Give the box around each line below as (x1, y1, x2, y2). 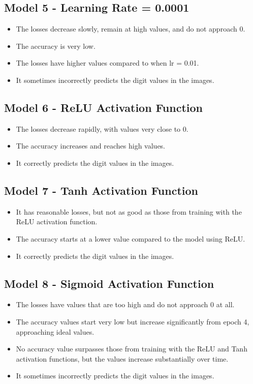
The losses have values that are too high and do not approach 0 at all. (16, 299, 235, 310)
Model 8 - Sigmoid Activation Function (4, 275, 214, 291)
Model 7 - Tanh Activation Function (4, 182, 199, 198)
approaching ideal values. (16, 326, 94, 337)
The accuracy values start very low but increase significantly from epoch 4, (16, 316, 249, 327)
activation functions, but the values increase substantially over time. (16, 353, 229, 364)
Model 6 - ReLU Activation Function (4, 99, 203, 115)
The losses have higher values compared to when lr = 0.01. (16, 57, 199, 68)
